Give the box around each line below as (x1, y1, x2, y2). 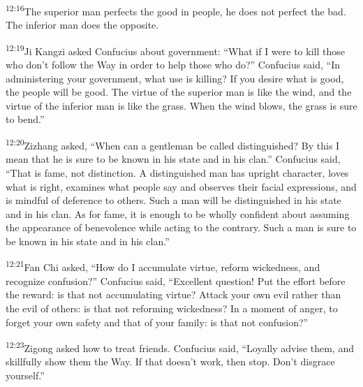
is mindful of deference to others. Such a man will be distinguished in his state (6, 193, 341, 207)
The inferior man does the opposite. (6, 17, 159, 32)
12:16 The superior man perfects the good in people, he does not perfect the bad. (6, 2, 346, 18)
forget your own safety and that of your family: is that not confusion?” (6, 314, 309, 329)
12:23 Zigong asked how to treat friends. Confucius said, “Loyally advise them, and (6, 339, 354, 355)
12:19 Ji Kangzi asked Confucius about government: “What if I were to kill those (6, 41, 345, 58)
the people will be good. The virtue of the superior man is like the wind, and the (6, 85, 352, 99)
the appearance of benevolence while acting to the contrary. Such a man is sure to (6, 220, 357, 235)
